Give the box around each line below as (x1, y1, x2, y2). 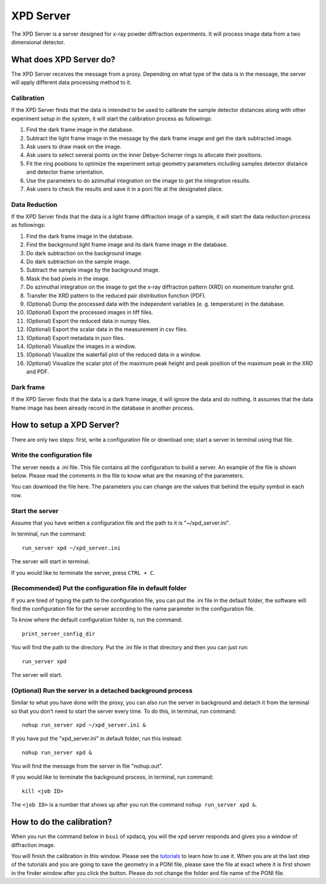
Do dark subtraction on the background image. (26, 249, 143, 257)
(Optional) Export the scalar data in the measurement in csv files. (26, 326, 188, 333)
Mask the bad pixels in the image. (26, 275, 110, 282)
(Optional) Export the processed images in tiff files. (26, 309, 153, 316)
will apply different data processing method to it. (11, 79, 132, 86)
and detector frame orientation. (26, 168, 104, 175)
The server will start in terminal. (11, 558, 90, 565)
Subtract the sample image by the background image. (26, 266, 160, 273)
